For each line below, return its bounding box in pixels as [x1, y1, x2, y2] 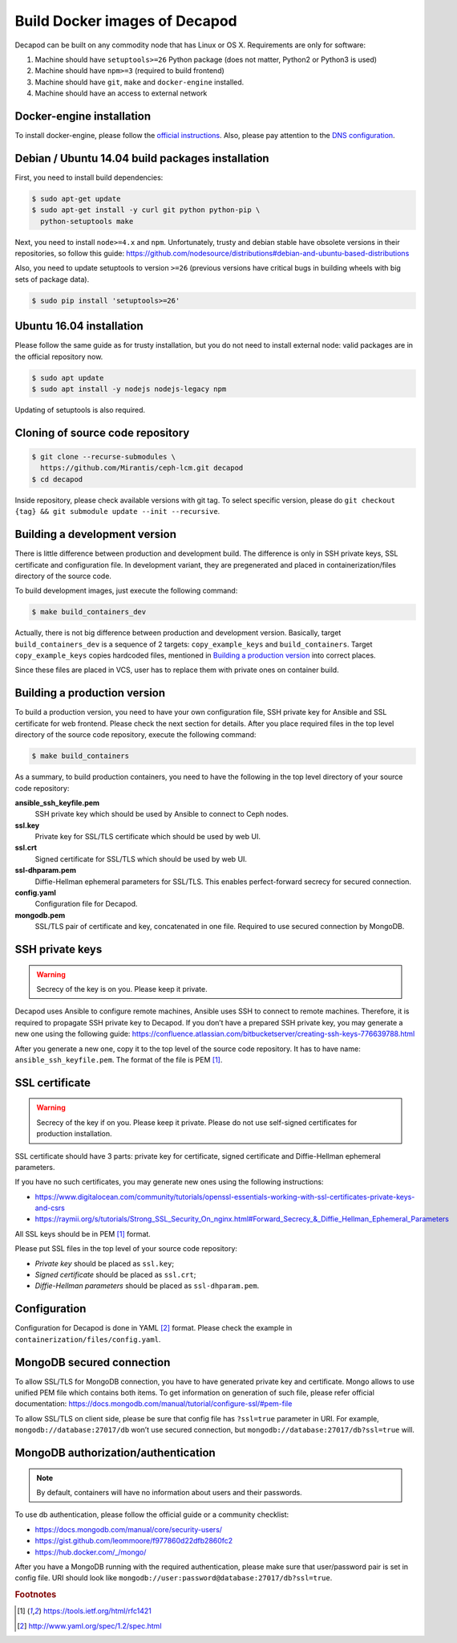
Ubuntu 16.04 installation [14, 320, 144, 333]
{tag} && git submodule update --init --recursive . [14, 507, 220, 516]
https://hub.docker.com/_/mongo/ [34, 1547, 147, 1557]
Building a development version [14, 528, 176, 541]
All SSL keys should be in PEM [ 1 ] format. [14, 1229, 152, 1238]
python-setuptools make [40, 217, 134, 226]
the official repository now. [14, 352, 103, 361]
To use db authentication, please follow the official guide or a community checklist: [14, 1510, 289, 1519]
